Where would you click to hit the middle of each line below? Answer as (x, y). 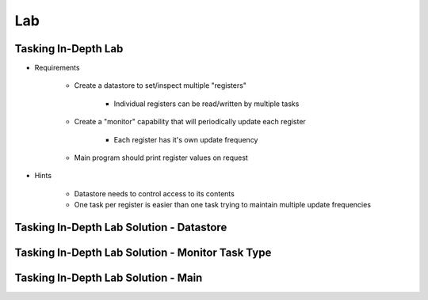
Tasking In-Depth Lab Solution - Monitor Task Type (143, 253)
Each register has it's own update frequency (186, 139)
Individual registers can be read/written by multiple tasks (206, 104)
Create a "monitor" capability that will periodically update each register (190, 122)
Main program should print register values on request (161, 158)
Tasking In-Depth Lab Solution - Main (109, 278)
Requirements (57, 68)
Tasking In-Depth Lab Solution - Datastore (121, 227)
